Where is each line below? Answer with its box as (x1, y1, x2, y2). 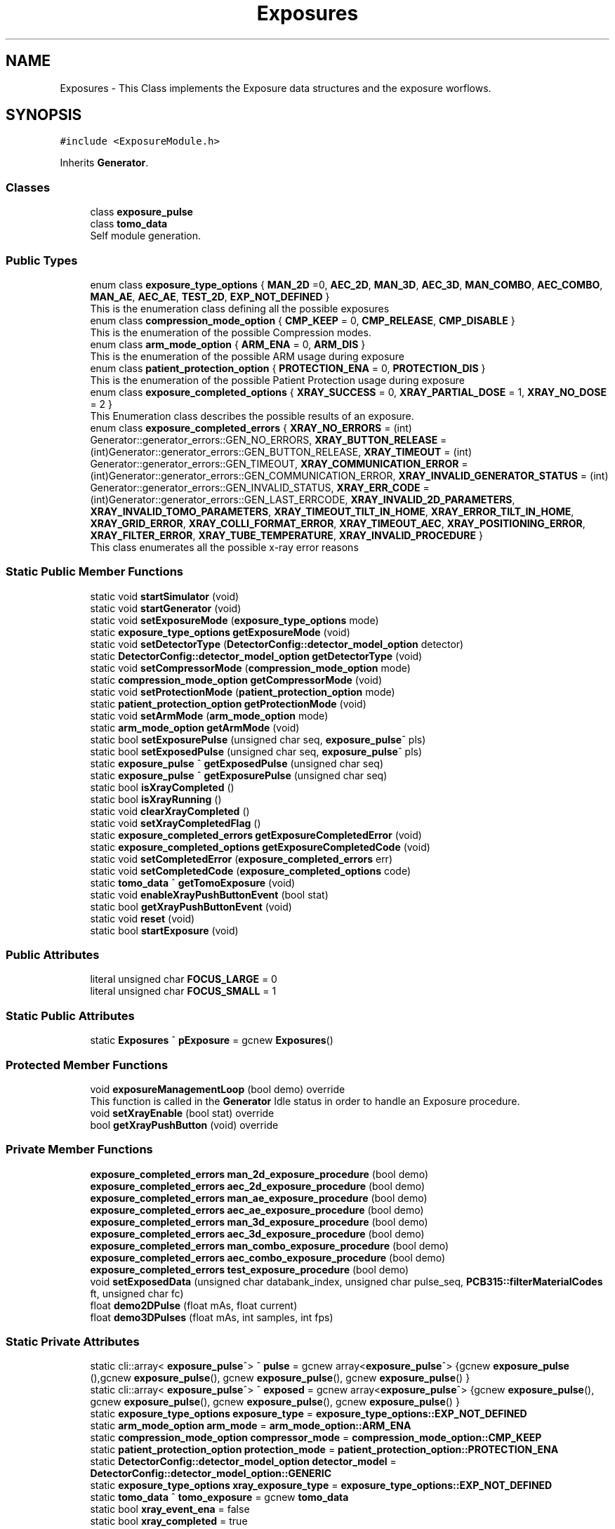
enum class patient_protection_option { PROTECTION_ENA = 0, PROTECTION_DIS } (90, 362, 486, 374)
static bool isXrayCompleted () (90, 781, 234, 793)
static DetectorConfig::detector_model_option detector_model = (90, 1455, 397, 1468)
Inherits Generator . (60, 157, 149, 169)
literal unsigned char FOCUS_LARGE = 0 (90, 973, 277, 986)
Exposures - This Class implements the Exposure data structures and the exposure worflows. (60, 81, 491, 94)
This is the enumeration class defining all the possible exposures (90, 302, 390, 315)
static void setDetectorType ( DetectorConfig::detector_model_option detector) (90, 637, 464, 650)
